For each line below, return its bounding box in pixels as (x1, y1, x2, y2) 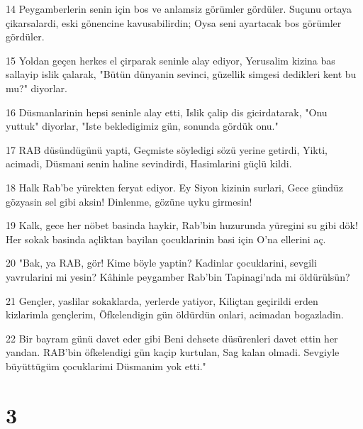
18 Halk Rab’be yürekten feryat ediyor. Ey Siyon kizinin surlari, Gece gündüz (6, 179, 344, 194)
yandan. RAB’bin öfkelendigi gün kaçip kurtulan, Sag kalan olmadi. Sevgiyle (6, 345, 340, 360)
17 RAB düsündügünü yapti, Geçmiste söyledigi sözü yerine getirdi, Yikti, (6, 142, 328, 157)
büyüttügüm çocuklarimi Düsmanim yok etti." (6, 358, 206, 373)
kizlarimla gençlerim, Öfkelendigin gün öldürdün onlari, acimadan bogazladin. (6, 307, 344, 322)
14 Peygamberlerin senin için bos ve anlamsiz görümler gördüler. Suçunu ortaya (6, 1, 352, 16)
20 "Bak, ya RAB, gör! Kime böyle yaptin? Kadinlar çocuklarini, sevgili (6, 255, 317, 270)
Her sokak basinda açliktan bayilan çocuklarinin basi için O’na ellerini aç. (6, 231, 326, 246)
